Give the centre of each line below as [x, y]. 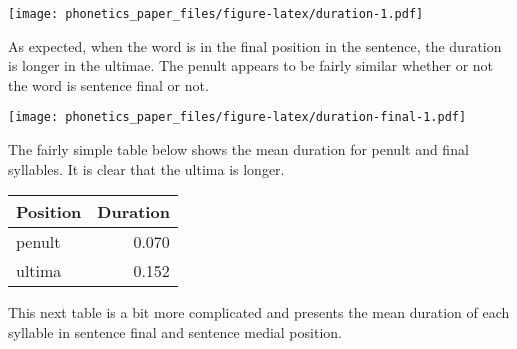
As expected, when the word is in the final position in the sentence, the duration [255, 45]
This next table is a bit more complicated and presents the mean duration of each [259, 312]
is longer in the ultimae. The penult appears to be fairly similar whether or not [251, 65]
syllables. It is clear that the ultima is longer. [146, 168]
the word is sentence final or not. [108, 84]
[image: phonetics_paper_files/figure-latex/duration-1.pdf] [216, 14]
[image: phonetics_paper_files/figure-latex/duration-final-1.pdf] [237, 117]
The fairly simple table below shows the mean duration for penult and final [238, 149]
